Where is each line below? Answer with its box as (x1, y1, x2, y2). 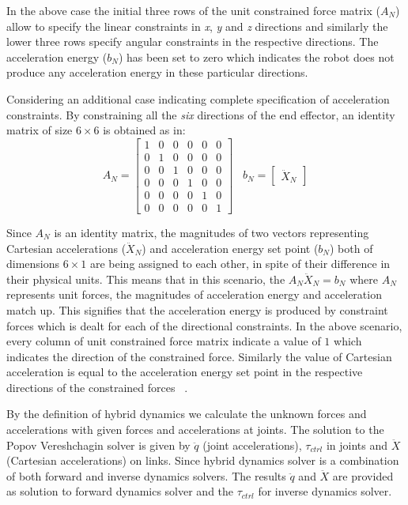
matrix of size (6, 122, 73, 138)
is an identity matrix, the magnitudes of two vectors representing (54, 224, 369, 240)
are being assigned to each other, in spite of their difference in (89, 255, 391, 272)
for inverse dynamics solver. (258, 483, 392, 499)
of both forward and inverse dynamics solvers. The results (6, 467, 286, 484)
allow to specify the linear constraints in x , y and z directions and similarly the (6, 17, 388, 34)
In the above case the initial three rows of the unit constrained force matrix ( (6, 2, 380, 18)
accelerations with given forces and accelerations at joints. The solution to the (6, 421, 384, 438)
